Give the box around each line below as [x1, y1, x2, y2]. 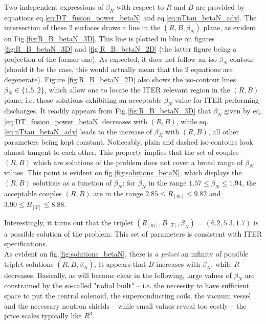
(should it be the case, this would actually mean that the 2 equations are [4, 64, 233, 75]
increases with [156, 258, 201, 269]
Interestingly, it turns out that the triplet [4, 217, 134, 227]
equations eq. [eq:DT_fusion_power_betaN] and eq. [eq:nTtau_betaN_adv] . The [4, 12, 257, 22]
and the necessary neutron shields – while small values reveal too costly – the [4, 300, 247, 311]
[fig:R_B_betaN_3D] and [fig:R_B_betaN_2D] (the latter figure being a [4, 43, 237, 54]
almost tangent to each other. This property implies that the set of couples [4, 146, 239, 157]
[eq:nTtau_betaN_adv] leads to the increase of [4, 126, 152, 136]
